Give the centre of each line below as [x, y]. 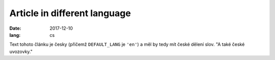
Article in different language [70, 13]
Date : [15, 28]
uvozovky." [21, 51]
